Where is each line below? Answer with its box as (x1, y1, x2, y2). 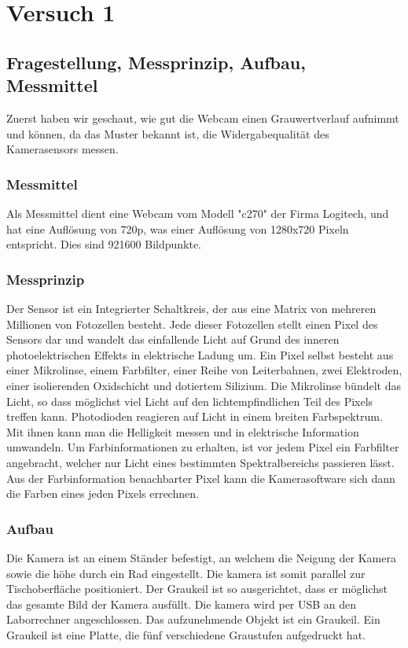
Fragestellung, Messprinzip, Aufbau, (6, 50, 306, 74)
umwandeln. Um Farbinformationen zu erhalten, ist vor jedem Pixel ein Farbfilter (6, 439, 399, 455)
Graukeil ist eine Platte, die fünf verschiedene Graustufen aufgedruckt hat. (6, 626, 366, 642)
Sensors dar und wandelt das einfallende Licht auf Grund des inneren (6, 331, 340, 348)
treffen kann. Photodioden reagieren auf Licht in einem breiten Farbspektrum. (6, 408, 383, 425)
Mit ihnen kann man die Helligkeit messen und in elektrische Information (6, 423, 359, 440)
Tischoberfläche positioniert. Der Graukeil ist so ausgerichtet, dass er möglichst (6, 580, 388, 597)
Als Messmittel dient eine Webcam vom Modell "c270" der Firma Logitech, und (6, 204, 389, 221)
